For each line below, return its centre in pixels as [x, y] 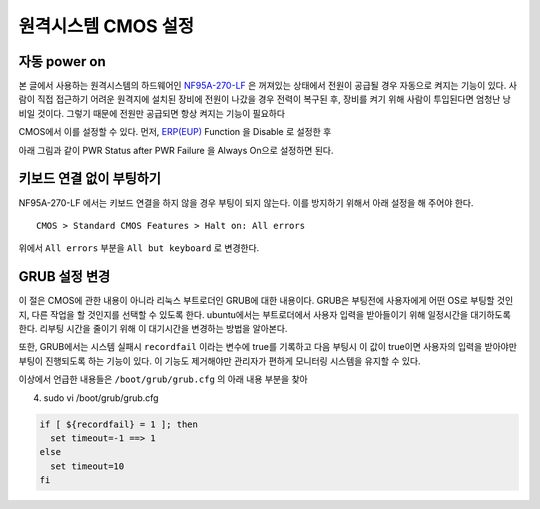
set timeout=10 [87, 466]
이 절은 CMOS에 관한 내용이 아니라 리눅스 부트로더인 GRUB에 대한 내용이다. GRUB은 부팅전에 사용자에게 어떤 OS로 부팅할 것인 [266, 301]
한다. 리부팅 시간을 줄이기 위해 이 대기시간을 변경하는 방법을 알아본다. [153, 328]
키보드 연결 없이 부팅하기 [90, 178]
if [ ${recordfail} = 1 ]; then [119, 424]
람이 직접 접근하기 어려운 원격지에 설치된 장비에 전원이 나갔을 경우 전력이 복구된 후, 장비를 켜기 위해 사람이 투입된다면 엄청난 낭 [265, 99]
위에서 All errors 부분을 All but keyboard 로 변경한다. [139, 248]
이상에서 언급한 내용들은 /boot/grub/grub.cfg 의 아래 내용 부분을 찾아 [163, 379]
